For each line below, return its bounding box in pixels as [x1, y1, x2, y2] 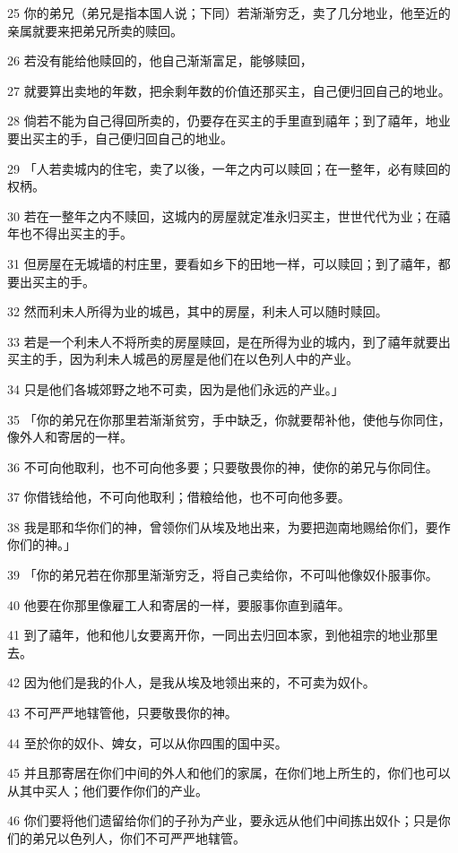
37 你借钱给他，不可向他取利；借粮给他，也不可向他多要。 [7, 487, 350, 506]
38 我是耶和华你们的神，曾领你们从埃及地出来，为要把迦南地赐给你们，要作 [7, 517, 451, 536]
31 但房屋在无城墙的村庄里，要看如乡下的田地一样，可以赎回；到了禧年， [7, 254, 438, 272]
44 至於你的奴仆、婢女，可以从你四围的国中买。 [7, 733, 288, 752]
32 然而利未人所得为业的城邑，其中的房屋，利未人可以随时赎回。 [7, 302, 388, 321]
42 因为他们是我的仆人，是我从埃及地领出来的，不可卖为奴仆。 [7, 673, 376, 692]
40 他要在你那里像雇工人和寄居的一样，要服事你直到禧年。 [7, 595, 350, 614]
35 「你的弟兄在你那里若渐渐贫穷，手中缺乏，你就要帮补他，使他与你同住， [7, 409, 451, 428]
